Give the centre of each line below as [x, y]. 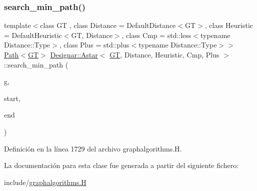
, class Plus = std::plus [94, 45]
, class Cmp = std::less [156, 35]
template [17, 25]
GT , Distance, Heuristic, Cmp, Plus [164, 54]
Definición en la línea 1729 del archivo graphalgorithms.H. [93, 148]
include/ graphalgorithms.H [45, 182]
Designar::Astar [74, 54]
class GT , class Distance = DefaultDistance [108, 25]
